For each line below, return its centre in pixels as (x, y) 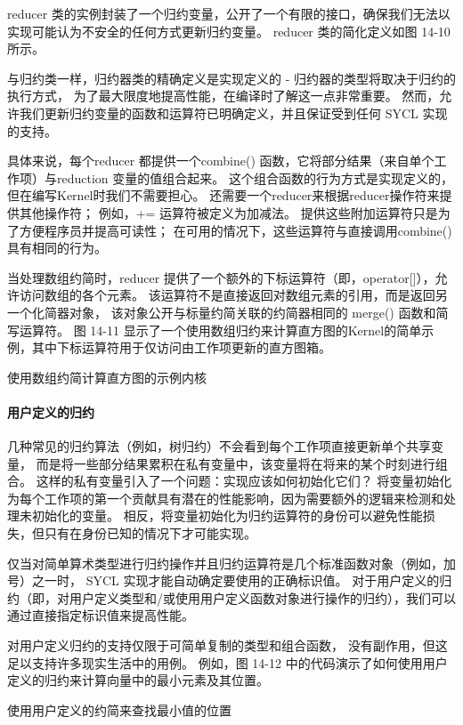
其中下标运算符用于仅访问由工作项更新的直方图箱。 (181, 347)
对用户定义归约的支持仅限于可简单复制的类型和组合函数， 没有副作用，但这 (227, 645)
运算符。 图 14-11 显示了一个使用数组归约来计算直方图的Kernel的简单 (220, 330)
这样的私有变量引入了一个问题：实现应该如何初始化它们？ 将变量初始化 (244, 481)
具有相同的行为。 (57, 248)
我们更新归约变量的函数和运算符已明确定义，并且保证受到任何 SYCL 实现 (233, 113)
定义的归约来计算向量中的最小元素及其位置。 (138, 680)
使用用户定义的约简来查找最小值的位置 (119, 709)
